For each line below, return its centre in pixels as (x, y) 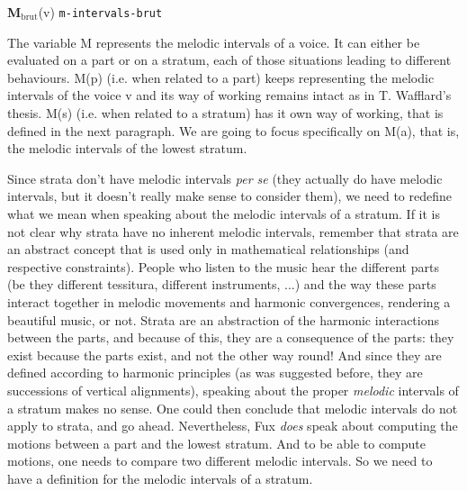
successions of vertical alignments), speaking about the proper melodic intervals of (233, 390)
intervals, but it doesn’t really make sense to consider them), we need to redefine (229, 196)
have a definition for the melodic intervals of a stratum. (160, 478)
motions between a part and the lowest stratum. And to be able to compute (216, 443)
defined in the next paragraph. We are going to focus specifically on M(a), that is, (233, 130)
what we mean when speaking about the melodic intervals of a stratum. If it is (224, 214)
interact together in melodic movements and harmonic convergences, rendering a (229, 301)
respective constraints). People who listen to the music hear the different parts (223, 266)
